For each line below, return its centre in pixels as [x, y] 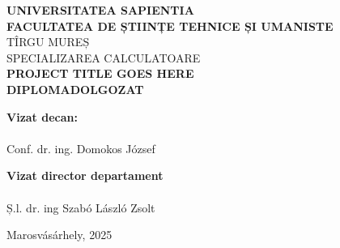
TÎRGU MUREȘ [48, 42]
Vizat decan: [42, 116]
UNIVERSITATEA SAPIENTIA [100, 10]
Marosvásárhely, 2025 [59, 235]
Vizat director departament [85, 175]
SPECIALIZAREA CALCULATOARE [104, 57]
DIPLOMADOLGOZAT [75, 89]
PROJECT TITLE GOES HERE [100, 73]
